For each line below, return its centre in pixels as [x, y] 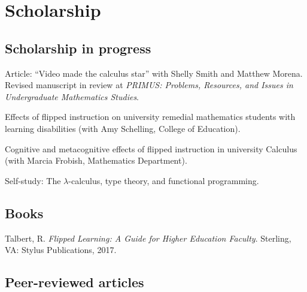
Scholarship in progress [78, 48]
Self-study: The [33, 180]
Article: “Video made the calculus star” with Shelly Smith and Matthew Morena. [154, 73]
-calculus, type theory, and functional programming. [164, 180]
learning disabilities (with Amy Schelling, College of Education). [123, 128]
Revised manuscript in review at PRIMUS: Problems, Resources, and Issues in [149, 85]
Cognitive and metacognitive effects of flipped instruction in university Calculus [151, 148]
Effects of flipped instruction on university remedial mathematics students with [150, 117]
